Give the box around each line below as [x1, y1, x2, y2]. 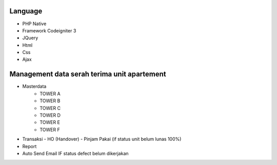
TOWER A [39, 90, 61, 97]
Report [22, 143, 37, 149]
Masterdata [22, 83, 47, 89]
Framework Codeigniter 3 [22, 27, 76, 33]
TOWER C [39, 105, 61, 111]
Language [9, 7, 43, 15]
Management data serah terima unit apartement [9, 70, 166, 79]
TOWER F [39, 126, 60, 133]
